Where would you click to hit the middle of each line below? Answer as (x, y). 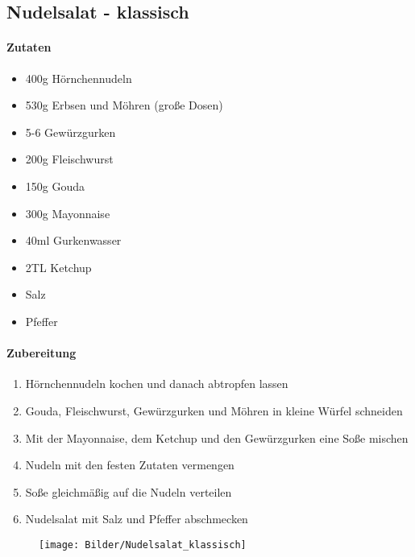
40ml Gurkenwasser (73, 240)
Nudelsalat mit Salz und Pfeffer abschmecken (137, 519)
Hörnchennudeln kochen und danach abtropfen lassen (157, 384)
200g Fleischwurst (69, 159)
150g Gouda (55, 186)
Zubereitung (41, 353)
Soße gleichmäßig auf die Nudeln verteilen (129, 491)
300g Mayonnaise (68, 213)
